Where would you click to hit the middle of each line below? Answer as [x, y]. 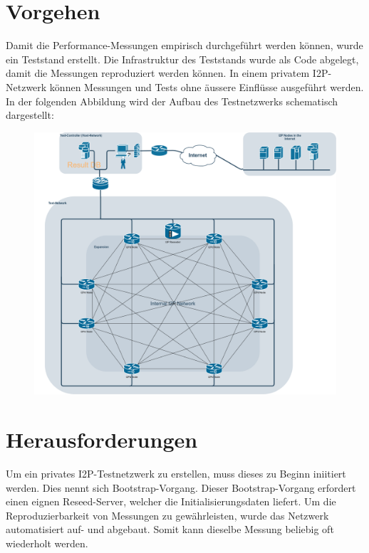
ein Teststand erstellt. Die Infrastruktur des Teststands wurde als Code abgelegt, [182, 59]
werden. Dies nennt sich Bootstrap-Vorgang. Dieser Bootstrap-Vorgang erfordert [181, 487]
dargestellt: [30, 115]
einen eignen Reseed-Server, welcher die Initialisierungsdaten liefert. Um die [171, 501]
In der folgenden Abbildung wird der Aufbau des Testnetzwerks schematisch [172, 101]
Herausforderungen [102, 439]
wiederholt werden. [47, 543]
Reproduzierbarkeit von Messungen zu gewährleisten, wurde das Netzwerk [167, 515]
